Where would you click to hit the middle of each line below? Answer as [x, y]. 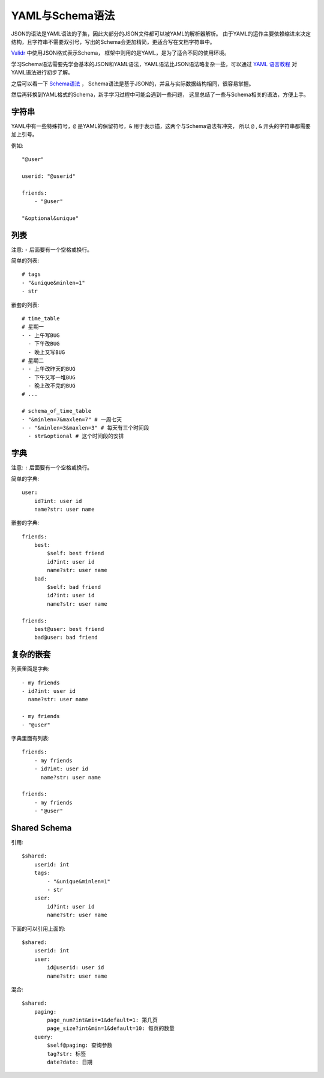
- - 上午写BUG [41, 335]
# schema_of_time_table [57, 411]
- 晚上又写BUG [46, 352]
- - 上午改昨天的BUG [49, 369]
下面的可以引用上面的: [38, 928]
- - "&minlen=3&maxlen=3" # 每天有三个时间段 [85, 428]
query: [44, 1037]
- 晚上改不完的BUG [52, 386]
